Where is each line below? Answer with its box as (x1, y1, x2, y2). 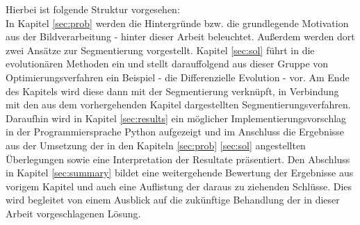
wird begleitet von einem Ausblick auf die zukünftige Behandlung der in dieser (6, 192, 340, 207)
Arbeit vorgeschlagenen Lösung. (6, 206, 141, 220)
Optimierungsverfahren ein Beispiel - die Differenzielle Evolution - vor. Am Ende (6, 69, 350, 84)
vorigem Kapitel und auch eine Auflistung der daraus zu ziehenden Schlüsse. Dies (6, 178, 352, 193)
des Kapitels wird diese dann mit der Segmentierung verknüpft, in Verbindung (6, 83, 339, 98)
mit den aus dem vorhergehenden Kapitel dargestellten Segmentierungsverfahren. (6, 97, 351, 112)
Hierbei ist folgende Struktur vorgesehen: (6, 2, 180, 16)
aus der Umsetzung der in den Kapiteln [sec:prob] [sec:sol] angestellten (6, 137, 306, 152)
